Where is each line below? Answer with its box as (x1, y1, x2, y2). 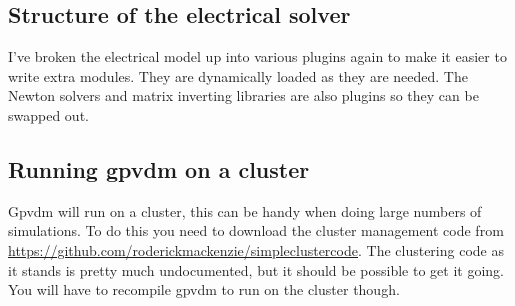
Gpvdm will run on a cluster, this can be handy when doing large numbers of (8, 200, 482, 221)
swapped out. (8, 104, 89, 125)
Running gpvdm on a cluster (8, 153, 310, 184)
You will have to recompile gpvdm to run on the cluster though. (8, 279, 400, 300)
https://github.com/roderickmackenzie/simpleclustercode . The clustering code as (8, 239, 504, 260)
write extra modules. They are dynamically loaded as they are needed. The (8, 65, 468, 86)
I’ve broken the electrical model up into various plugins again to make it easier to (8, 46, 507, 67)
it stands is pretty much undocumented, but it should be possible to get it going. (8, 259, 504, 280)
